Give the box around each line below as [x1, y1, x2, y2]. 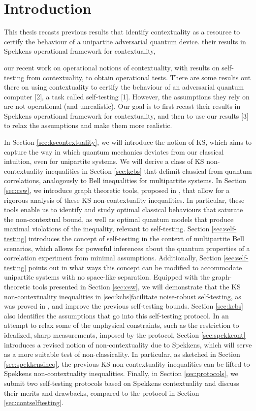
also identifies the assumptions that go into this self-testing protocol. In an [4, 310, 229, 320]
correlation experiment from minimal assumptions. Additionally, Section [4, 253, 222, 263]
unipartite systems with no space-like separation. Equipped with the [4, 272, 210, 282]
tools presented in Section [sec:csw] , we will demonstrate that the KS [32, 281, 241, 291]
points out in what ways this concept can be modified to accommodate [28, 262, 242, 272]
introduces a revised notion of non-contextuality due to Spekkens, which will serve [4, 339, 252, 349]
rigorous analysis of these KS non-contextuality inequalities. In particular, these [4, 194, 245, 205]
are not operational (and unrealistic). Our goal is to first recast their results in [4, 101, 241, 111]
